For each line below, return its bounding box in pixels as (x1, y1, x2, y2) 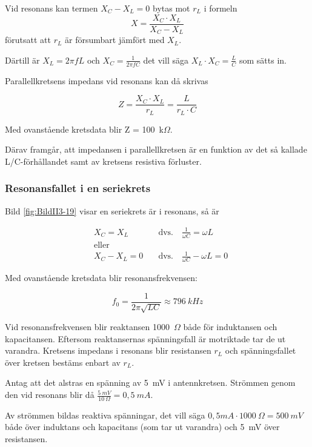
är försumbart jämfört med (65, 33, 165, 46)
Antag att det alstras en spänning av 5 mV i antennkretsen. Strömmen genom (5, 376, 296, 389)
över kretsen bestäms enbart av (5, 356, 121, 368)
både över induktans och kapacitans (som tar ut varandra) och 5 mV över (5, 420, 280, 433)
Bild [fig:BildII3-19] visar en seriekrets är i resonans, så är (5, 204, 219, 217)
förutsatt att (5, 33, 51, 46)
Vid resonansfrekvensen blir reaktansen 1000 (5, 320, 170, 333)
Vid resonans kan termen (5, 2, 98, 14)
